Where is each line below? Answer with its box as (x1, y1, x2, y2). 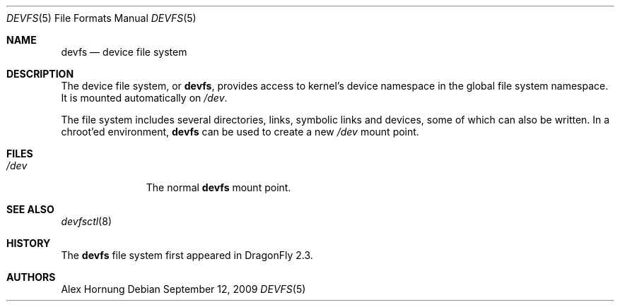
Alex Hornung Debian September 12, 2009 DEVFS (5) (61, 283, 306, 295)
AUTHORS (6, 271, 56, 283)
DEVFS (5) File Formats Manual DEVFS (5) (6, 12, 197, 24)
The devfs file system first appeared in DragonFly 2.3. (61, 249, 313, 261)
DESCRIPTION (6, 68, 74, 80)
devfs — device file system (61, 46, 187, 58)
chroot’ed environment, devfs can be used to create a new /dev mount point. (61, 126, 419, 138)
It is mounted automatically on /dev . (61, 92, 228, 104)
